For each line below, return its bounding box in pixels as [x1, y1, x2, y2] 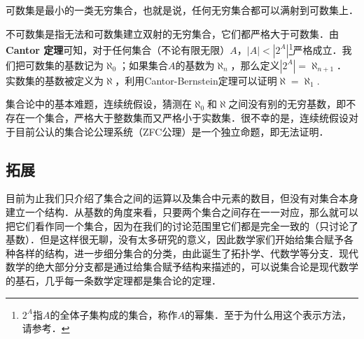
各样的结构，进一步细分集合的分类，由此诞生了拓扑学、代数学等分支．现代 [15, 245, 358, 260]
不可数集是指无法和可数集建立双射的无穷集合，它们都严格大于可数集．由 [6, 26, 339, 41]
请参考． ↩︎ [22, 321, 70, 336]
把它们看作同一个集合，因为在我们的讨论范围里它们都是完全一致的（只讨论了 [6, 218, 358, 233]
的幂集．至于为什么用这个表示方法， [184, 307, 351, 322]
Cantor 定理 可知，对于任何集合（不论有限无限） [6, 42, 230, 57]
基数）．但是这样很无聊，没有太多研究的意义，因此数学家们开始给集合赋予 [6, 232, 344, 247]
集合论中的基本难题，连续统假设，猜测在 [6, 96, 192, 111]
